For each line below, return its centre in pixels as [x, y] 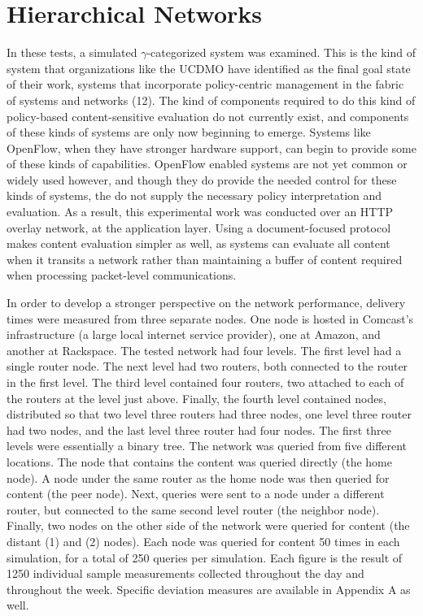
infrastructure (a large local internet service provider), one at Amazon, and [194, 334]
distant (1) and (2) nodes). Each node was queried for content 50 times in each [203, 541]
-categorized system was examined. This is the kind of [281, 52]
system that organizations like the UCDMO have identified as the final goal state [209, 68]
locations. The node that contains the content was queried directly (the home [199, 461]
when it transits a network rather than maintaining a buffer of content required [205, 259]
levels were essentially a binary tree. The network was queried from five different [207, 446]
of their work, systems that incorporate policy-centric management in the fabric [205, 84]
